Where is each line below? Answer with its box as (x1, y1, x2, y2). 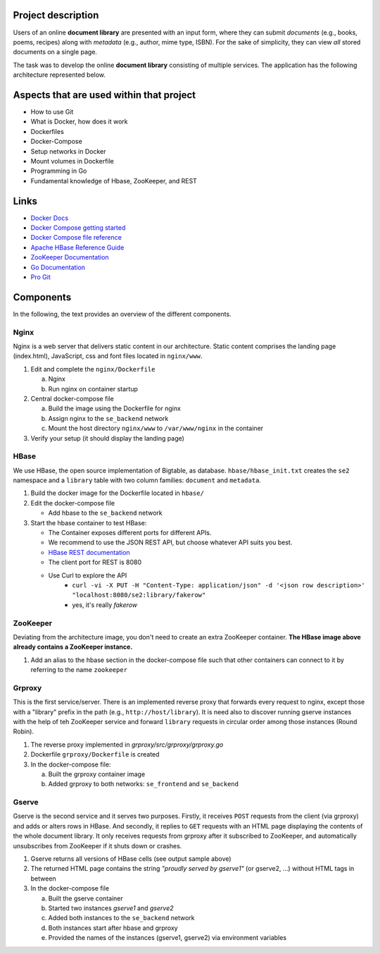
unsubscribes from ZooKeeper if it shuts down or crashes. (13, 841, 182, 850)
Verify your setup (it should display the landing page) (30, 434, 184, 442)
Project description (13, 9, 99, 21)
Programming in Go (30, 166, 87, 176)
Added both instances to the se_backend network (48, 914, 195, 922)
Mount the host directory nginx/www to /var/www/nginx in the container (48, 424, 264, 433)
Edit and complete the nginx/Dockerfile (30, 365, 156, 373)
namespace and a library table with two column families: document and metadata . (13, 476, 262, 484)
